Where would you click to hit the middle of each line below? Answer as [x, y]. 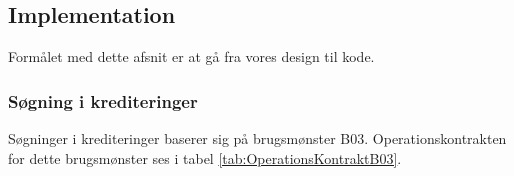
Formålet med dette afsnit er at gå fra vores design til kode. [191, 56]
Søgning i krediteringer [103, 100]
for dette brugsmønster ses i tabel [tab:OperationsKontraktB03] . [205, 157]
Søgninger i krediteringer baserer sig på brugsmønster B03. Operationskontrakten [257, 138]
